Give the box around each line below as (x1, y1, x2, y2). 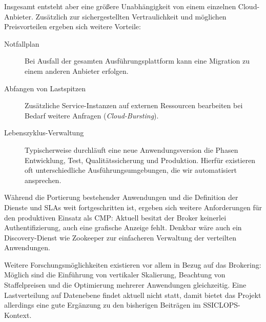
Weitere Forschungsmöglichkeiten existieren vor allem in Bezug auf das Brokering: (4, 259, 261, 270)
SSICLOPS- (203, 299, 240, 310)
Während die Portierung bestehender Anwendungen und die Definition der (4, 192, 238, 203)
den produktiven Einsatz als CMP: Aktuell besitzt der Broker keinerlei (4, 212, 227, 223)
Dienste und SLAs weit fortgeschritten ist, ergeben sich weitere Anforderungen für (4, 202, 262, 212)
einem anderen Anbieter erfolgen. (25, 65, 129, 76)
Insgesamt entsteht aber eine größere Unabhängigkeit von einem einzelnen (4, 1, 236, 11)
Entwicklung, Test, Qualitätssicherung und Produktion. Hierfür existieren (25, 154, 256, 165)
